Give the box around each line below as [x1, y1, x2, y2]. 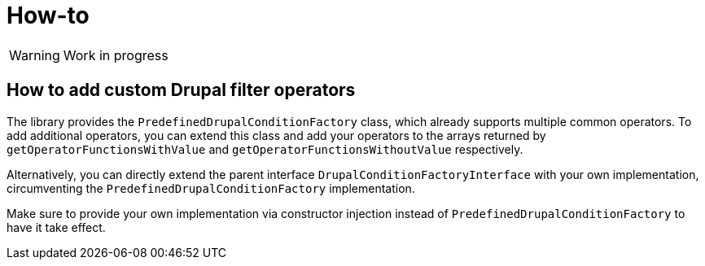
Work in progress [63, 46, 169, 63]
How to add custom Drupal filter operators [7, 80, 356, 101]
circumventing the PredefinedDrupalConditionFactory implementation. [7, 181, 415, 195]
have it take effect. [7, 220, 106, 234]
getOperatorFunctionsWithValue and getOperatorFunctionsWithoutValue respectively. [7, 142, 523, 156]
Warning [9, 46, 60, 63]
